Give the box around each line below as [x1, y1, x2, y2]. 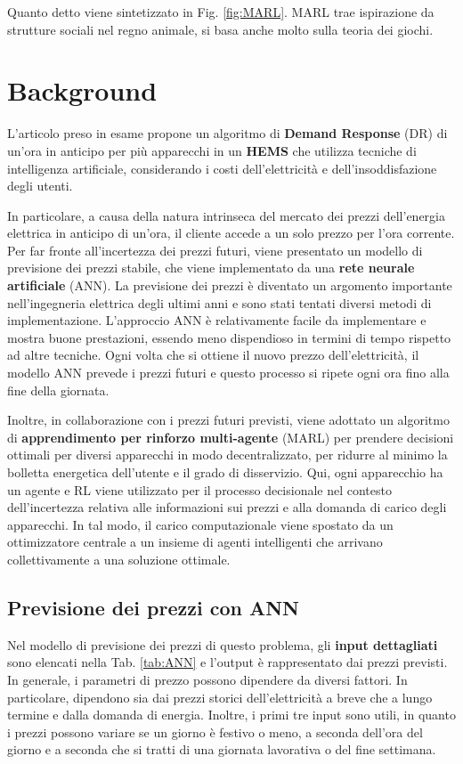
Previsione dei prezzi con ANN [7, 593, 299, 621]
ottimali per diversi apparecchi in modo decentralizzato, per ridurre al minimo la [7, 445, 448, 464]
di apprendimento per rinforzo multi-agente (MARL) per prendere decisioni [7, 427, 454, 446]
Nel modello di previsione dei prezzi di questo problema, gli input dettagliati [7, 635, 438, 654]
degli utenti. [7, 176, 73, 195]
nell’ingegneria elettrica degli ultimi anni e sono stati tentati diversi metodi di [7, 293, 432, 312]
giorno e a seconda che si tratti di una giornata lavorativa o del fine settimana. [7, 740, 436, 759]
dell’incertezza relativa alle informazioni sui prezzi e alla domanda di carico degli [7, 498, 447, 516]
